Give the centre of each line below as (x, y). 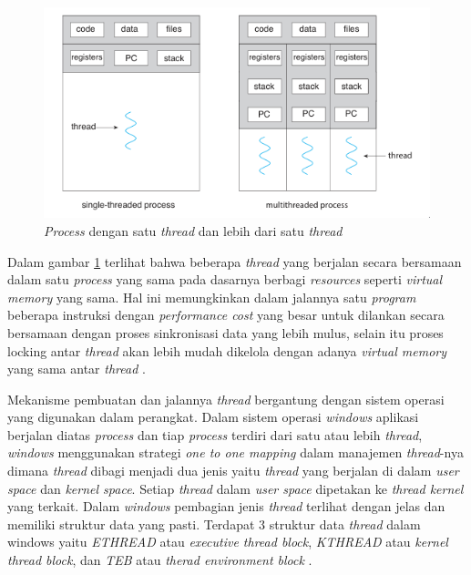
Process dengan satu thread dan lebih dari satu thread (193, 230)
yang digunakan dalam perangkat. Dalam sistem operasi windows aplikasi (213, 417)
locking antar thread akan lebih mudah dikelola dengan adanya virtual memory (227, 350)
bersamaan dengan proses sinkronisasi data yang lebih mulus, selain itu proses (225, 332)
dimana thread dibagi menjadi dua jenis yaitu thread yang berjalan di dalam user (233, 471)
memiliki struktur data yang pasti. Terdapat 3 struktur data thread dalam (214, 524)
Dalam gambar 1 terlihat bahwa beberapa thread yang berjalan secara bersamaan (235, 261)
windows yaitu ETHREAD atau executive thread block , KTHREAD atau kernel (228, 542)
